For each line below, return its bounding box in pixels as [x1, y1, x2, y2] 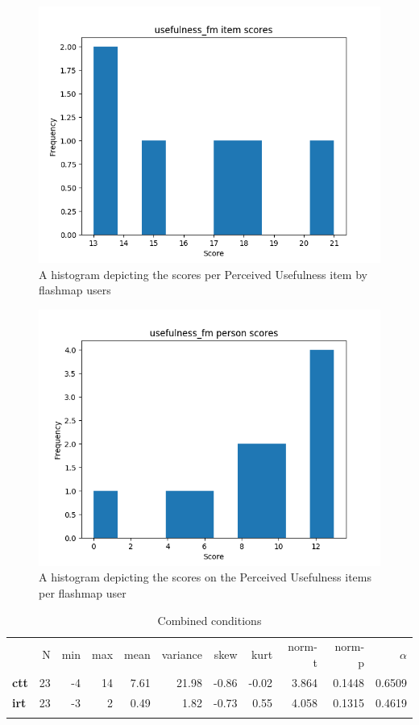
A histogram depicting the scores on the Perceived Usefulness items [39, 569, 372, 585]
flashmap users [39, 281, 111, 298]
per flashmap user [39, 584, 127, 601]
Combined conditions [157, 611, 262, 628]
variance [161, 646, 202, 663]
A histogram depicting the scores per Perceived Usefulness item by [39, 265, 367, 282]
